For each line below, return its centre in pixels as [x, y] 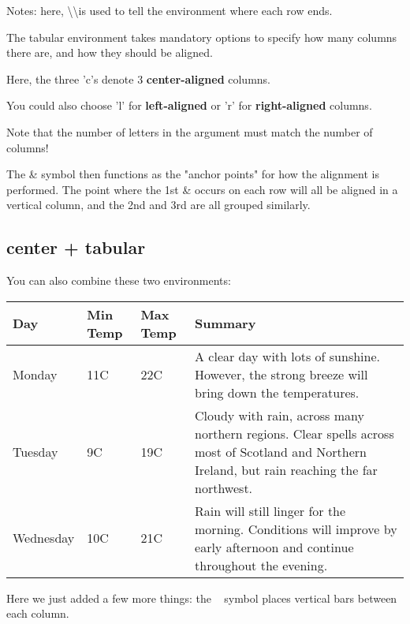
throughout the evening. [261, 565]
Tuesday [35, 451]
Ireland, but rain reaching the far [286, 469]
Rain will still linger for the [270, 510]
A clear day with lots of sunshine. [288, 356]
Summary [225, 323]
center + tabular [76, 247]
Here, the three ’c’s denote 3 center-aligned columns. [139, 78]
